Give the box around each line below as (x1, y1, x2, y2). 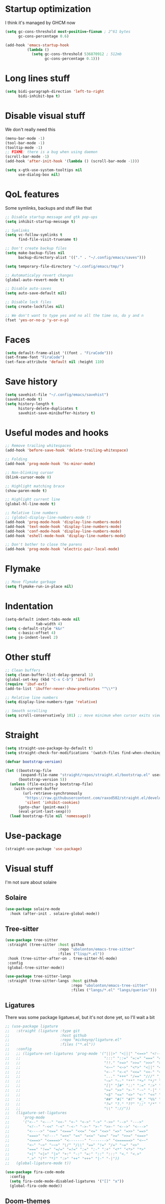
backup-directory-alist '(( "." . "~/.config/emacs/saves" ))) (18, 255, 146, 260)
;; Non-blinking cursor (5, 470, 54, 475)
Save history (5, 376, 58, 387)
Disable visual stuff (5, 110, 85, 121)
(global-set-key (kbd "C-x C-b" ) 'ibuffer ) (5, 677, 96, 682)
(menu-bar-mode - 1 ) (5, 136, 45, 141)
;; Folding (5, 457, 27, 462)
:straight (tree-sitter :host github (7, 942, 84, 947)
